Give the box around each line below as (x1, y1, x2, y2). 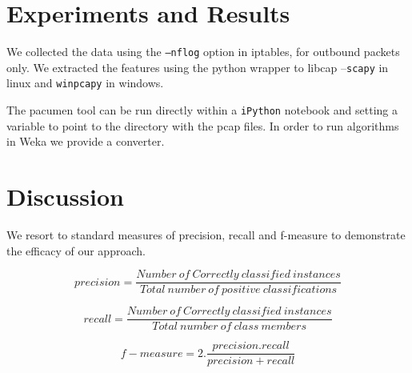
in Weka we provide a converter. (6, 133, 165, 150)
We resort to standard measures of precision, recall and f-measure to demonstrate (6, 227, 406, 243)
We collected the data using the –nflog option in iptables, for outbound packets (6, 43, 400, 60)
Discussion (6, 180, 124, 213)
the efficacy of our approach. (6, 242, 146, 259)
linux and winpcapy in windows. (6, 74, 164, 91)
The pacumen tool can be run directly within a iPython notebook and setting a (6, 102, 398, 118)
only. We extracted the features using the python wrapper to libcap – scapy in (6, 58, 389, 75)
